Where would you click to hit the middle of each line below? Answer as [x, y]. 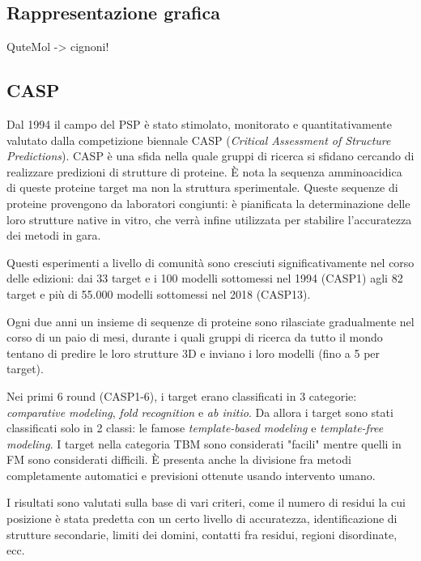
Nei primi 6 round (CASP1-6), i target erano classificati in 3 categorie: [182, 395]
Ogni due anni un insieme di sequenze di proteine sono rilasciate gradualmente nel [210, 321]
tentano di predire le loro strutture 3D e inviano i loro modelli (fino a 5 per [193, 353]
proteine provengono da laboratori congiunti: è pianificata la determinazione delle [208, 203]
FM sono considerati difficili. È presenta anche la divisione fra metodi [179, 459]
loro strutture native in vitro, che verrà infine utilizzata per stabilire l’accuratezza [209, 219]
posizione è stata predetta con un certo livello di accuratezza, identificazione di [202, 518]
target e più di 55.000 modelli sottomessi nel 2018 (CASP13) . [159, 293]
